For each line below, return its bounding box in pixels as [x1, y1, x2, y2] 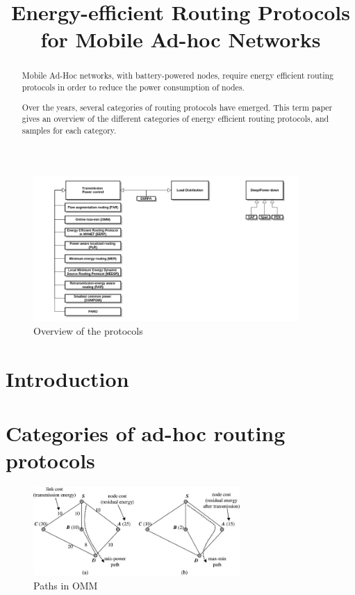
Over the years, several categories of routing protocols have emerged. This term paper [22, 101, 333, 113]
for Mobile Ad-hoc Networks [40, 25, 321, 54]
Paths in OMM [33, 578, 98, 592]
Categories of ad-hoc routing [6, 419, 286, 447]
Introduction [6, 364, 129, 392]
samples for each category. [22, 124, 117, 136]
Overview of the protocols [33, 324, 143, 338]
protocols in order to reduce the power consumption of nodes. [22, 81, 245, 93]
